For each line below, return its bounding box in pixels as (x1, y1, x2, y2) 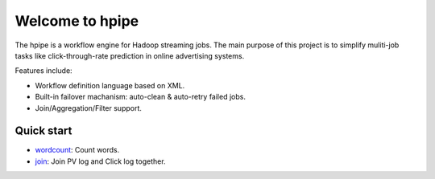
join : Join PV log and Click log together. (35, 157, 166, 166)
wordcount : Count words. (35, 145, 120, 155)
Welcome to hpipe (14, 12, 139, 30)
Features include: (14, 66, 72, 75)
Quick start (14, 124, 72, 138)
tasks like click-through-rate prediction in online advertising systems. (14, 51, 245, 60)
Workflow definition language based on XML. (35, 80, 185, 90)
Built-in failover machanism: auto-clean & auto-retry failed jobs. (35, 92, 246, 102)
